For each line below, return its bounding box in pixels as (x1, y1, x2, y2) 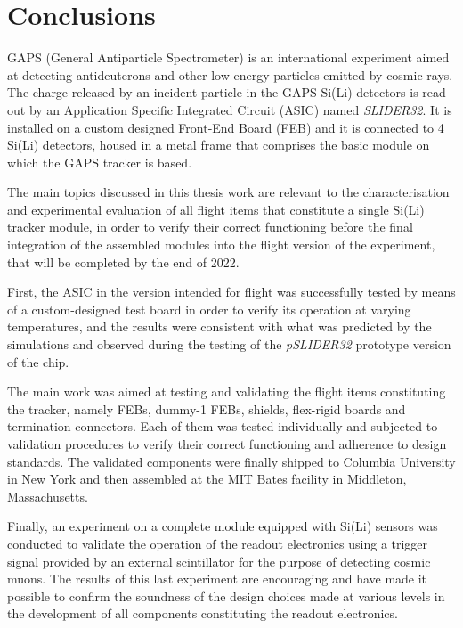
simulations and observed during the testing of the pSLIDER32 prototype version (7, 335, 451, 354)
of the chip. (7, 352, 69, 371)
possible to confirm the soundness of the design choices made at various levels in (7, 586, 445, 605)
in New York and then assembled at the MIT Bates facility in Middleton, (7, 469, 407, 488)
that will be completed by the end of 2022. (7, 252, 240, 271)
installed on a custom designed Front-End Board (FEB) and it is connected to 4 (7, 118, 444, 136)
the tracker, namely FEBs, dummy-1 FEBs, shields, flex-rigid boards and (7, 399, 406, 418)
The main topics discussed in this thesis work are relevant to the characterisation (7, 183, 450, 201)
